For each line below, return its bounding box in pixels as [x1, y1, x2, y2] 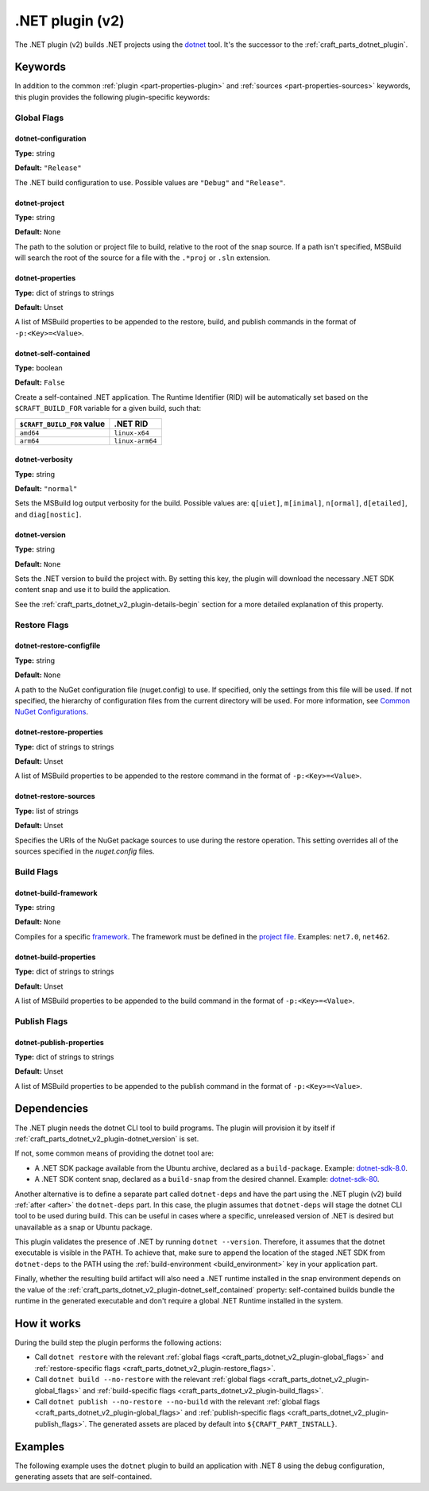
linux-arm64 [114, 436, 157, 445]
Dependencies [14, 1102, 89, 1116]
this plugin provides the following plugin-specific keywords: [14, 92, 211, 102]
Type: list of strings [14, 806, 79, 815]
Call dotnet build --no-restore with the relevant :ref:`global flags [34, 1375, 266, 1384]
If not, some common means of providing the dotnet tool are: [14, 1148, 214, 1158]
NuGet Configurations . [14, 707, 89, 717]
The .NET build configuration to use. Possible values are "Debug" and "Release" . [14, 177, 286, 187]
